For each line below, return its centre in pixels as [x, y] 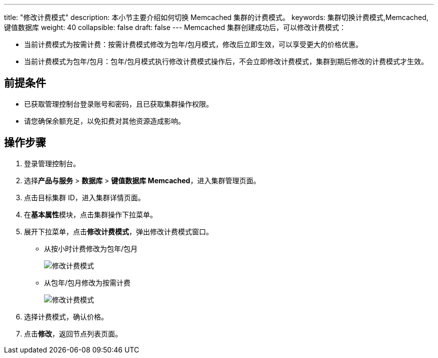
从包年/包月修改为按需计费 [87, 282]
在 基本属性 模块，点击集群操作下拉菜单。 [90, 214]
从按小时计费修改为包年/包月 [91, 248]
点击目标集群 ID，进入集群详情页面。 [84, 197]
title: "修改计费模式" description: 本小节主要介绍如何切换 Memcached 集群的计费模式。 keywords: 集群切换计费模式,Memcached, [216, 17]
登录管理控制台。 [52, 163]
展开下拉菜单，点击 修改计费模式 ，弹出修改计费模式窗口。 [118, 231]
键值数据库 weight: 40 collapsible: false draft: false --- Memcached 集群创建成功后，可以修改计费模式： [175, 27]
